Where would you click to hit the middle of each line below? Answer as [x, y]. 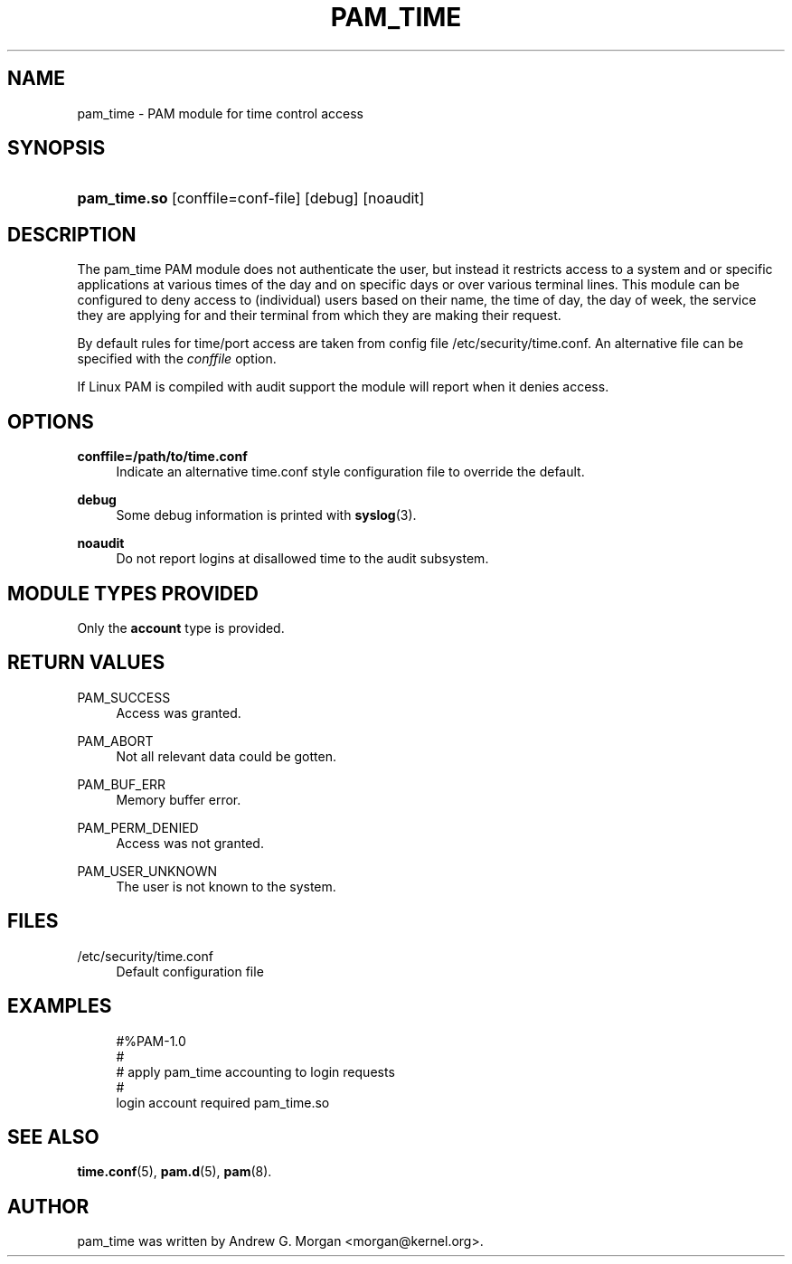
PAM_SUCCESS [124, 697]
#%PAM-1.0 [151, 1041]
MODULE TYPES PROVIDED [133, 593]
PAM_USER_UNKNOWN [147, 871]
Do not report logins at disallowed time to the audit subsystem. [302, 559]
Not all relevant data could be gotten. [226, 756]
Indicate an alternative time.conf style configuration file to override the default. [350, 472]
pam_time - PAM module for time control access [220, 113]
